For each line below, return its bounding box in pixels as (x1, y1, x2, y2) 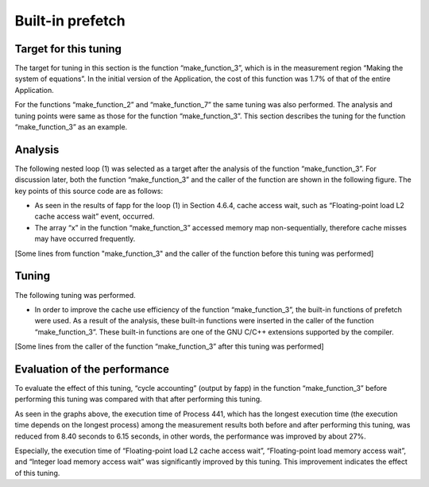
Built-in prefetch (14, 12, 126, 29)
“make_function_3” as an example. (14, 122, 128, 132)
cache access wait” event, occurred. (34, 211, 155, 222)
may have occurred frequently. (34, 234, 136, 244)
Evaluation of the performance (14, 362, 170, 376)
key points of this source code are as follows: (14, 186, 163, 195)
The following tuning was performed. (14, 290, 137, 300)
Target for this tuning (14, 42, 122, 56)
